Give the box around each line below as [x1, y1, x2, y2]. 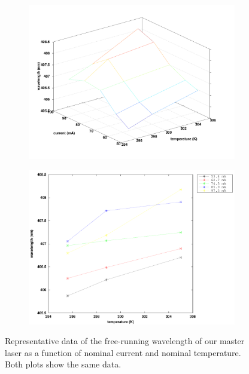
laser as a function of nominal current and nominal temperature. [5, 346, 241, 358]
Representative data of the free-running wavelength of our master [5, 335, 245, 347]
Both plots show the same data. [5, 358, 122, 370]
